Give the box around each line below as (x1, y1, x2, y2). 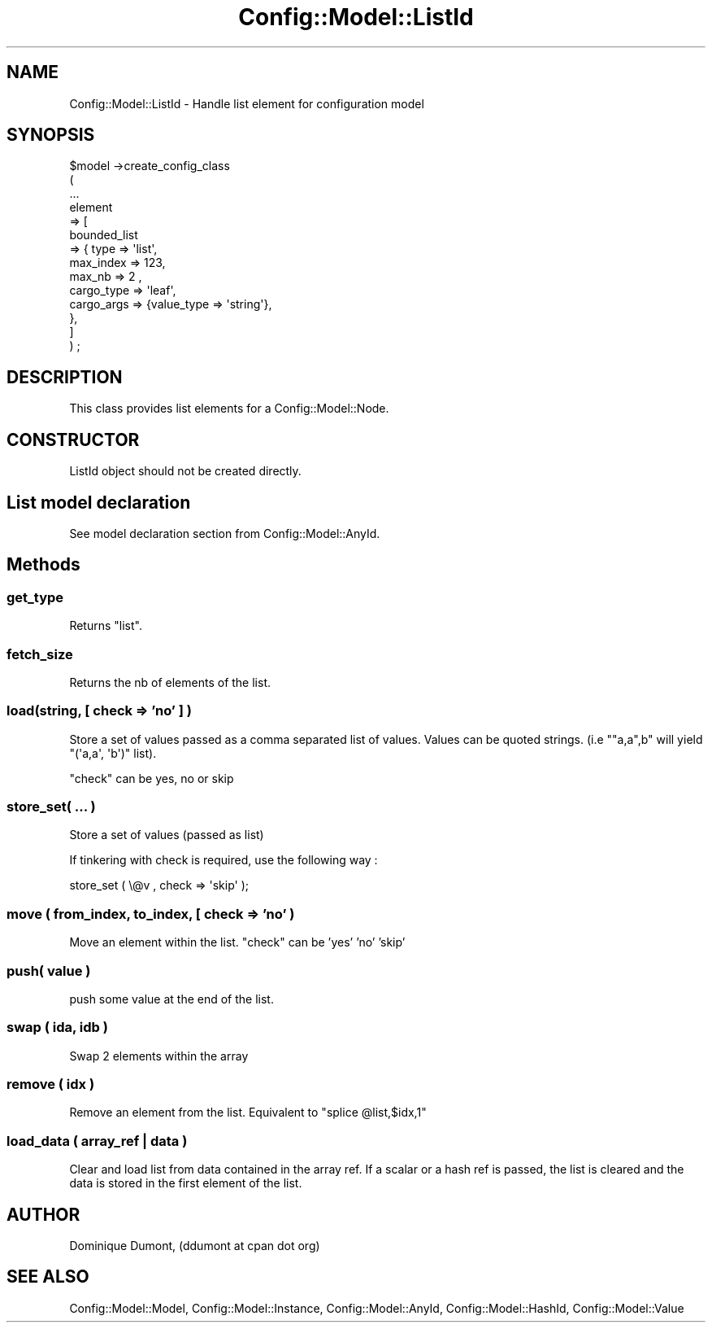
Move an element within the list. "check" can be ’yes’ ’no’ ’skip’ (69, 935, 406, 950)
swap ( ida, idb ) (7, 1019, 108, 1036)
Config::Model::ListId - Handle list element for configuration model (69, 96, 424, 111)
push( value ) (7, 962, 91, 979)
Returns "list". (69, 619, 142, 633)
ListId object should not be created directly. (69, 464, 302, 479)
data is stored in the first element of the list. (69, 1176, 302, 1191)
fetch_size (7, 645, 73, 662)
